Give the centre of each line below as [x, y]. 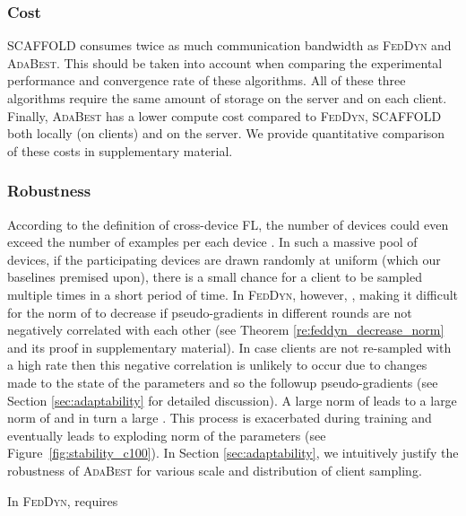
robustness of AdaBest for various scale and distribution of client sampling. [215, 470]
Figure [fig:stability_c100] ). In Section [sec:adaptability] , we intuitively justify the [233, 453]
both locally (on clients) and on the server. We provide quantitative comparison [226, 133]
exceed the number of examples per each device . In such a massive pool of [212, 242]
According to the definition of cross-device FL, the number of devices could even [228, 224]
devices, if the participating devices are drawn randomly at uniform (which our [224, 259]
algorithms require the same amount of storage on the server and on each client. [227, 98]
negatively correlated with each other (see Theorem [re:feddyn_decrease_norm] [226, 330]
